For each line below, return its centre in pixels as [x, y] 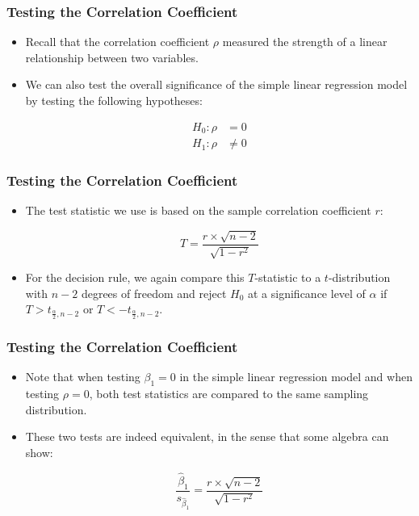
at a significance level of [307, 293]
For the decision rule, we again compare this [135, 277]
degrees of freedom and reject [154, 293]
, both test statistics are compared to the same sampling [229, 394]
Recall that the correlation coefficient [117, 42]
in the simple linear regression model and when [296, 377]
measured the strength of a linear [305, 42]
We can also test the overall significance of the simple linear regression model [216, 84]
